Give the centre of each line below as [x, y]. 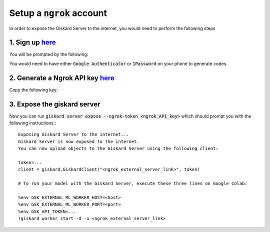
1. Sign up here [32, 42]
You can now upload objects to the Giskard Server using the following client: [118, 148]
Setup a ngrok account [58, 13]
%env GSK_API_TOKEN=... [47, 211]
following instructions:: [33, 123]
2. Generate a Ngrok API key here [62, 78]
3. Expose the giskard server [55, 104]
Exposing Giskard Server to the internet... [74, 134]
